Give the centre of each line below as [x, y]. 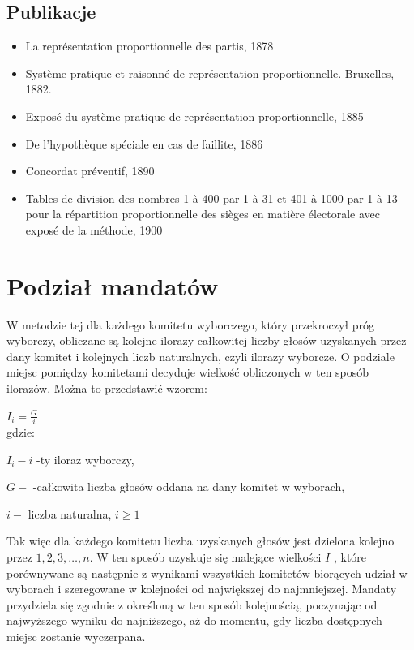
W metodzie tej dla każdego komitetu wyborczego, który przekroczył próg [191, 324]
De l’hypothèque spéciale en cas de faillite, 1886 [144, 143]
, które [350, 556]
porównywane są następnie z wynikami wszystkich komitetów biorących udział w [207, 573]
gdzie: [21, 431]
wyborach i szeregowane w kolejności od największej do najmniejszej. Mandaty [202, 589]
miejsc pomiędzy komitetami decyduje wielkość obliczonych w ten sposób [188, 372]
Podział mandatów [113, 285]
